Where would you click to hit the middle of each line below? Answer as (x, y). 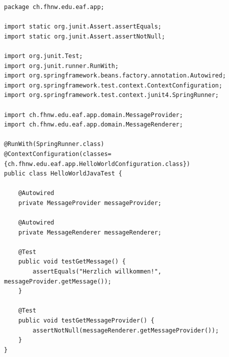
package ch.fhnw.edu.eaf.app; (54, 7)
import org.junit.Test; (43, 56)
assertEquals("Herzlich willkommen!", (97, 272)
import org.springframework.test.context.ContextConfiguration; (113, 85)
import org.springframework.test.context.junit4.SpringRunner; (111, 95)
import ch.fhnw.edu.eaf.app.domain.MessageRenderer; (93, 125)
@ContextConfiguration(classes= (58, 154)
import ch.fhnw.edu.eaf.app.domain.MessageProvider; (93, 115)
